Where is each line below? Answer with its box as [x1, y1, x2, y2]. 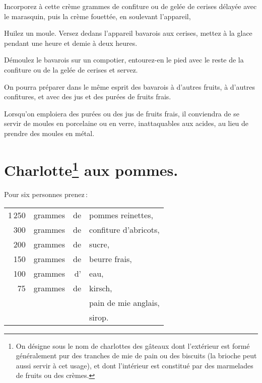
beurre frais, [89, 252, 132, 265]
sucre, [89, 238, 110, 250]
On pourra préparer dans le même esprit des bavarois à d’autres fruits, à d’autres [4, 81, 255, 92]
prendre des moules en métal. [4, 127, 95, 138]
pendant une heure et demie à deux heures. [4, 37, 138, 48]
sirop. [89, 311, 109, 323]
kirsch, [89, 282, 112, 294]
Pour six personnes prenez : [4, 188, 88, 199]
